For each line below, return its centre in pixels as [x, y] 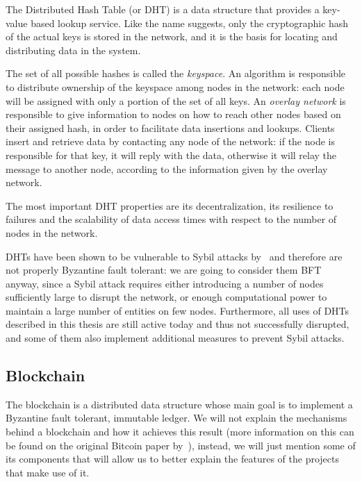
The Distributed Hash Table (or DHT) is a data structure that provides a [163, 9]
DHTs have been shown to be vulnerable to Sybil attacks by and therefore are [174, 256]
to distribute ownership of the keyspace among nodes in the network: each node [175, 86]
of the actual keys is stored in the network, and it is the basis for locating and [172, 36]
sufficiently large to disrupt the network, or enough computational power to [166, 297]
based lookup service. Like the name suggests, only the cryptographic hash [190, 23]
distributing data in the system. [73, 50]
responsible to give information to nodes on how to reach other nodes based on [173, 114]
